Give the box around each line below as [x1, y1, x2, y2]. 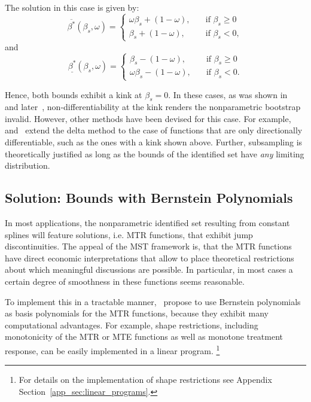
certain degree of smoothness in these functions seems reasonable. [5, 275, 245, 288]
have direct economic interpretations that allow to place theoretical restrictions [5, 251, 294, 264]
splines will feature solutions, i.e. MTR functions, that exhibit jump [5, 228, 253, 240]
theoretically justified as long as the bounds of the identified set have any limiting [5, 147, 304, 160]
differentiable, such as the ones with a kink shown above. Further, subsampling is [5, 136, 303, 148]
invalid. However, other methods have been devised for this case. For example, [5, 112, 291, 124]
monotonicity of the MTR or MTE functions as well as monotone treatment [5, 330, 283, 343]
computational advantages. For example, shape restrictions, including [5, 318, 258, 331]
